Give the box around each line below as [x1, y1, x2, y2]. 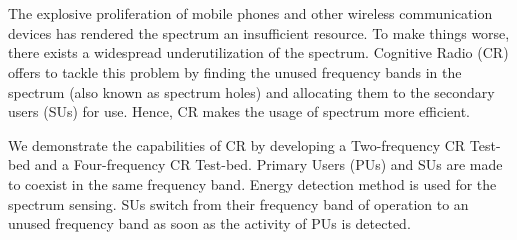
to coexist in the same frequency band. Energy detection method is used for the [8, 173, 497, 194]
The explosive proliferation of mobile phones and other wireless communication [8, 3, 493, 24]
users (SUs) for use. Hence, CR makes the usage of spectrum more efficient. [8, 101, 471, 122]
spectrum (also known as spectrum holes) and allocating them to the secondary [8, 81, 495, 102]
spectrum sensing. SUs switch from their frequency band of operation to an [8, 193, 469, 214]
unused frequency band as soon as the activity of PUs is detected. [8, 213, 411, 234]
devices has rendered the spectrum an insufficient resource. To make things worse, [8, 22, 510, 43]
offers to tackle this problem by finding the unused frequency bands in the [8, 61, 462, 82]
